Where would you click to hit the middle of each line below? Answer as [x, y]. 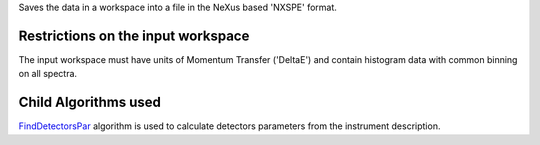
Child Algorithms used [90, 102]
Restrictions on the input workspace [134, 35]
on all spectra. [48, 74]
